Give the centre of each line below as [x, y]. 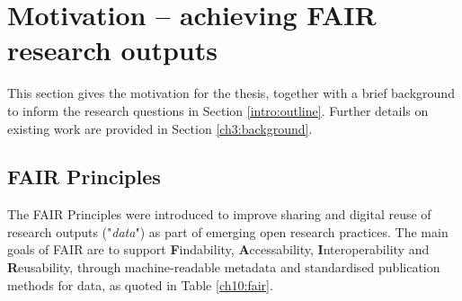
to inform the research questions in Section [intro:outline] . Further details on [218, 110]
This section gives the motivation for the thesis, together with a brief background [231, 93]
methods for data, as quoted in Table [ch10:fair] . [140, 284]
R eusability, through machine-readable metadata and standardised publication [224, 267]
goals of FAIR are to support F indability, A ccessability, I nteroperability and [218, 249]
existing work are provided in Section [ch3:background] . [160, 128]
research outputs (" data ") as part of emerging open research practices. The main [228, 231]
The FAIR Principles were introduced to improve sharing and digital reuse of [219, 214]
